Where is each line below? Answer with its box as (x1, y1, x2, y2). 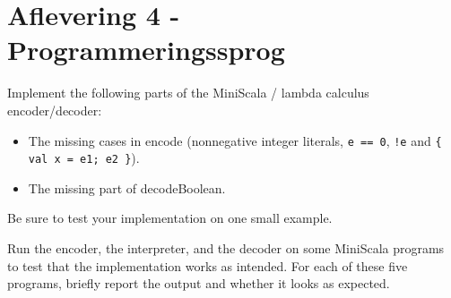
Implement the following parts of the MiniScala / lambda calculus (7, 83, 369, 102)
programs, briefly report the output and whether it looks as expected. (7, 274, 390, 293)
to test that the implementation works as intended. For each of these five (7, 256, 408, 275)
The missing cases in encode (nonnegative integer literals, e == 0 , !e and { (28, 131, 442, 149)
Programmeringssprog (7, 31, 285, 68)
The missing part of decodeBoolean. (28, 178, 226, 197)
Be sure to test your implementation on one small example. (7, 209, 333, 227)
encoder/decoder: (7, 100, 102, 119)
